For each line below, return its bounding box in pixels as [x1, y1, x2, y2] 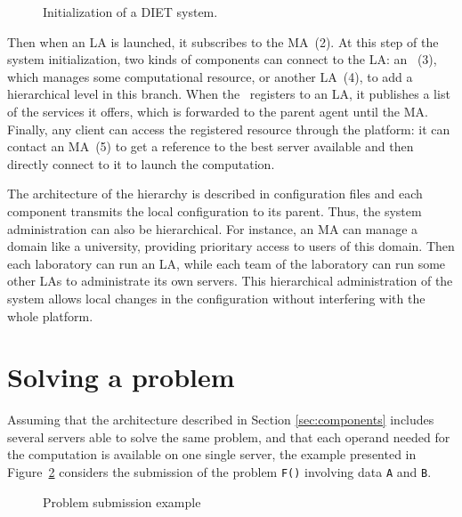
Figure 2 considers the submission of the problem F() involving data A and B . [7, 463, 432, 481]
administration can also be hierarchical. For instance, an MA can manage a [7, 219, 418, 238]
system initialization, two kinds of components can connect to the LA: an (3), [7, 50, 437, 69]
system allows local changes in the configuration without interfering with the [7, 288, 426, 307]
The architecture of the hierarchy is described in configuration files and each [7, 184, 423, 203]
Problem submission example [43, 492, 201, 511]
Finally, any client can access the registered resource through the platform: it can [7, 119, 450, 138]
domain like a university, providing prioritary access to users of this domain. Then [7, 237, 455, 255]
